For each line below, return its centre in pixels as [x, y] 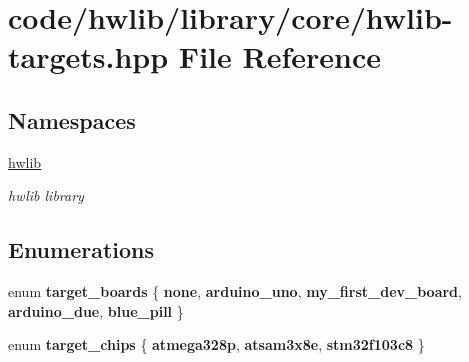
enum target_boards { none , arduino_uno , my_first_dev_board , [235, 291]
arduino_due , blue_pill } [96, 310]
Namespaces [72, 119]
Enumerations [81, 249]
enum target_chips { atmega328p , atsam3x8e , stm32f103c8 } [216, 344]
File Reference [279, 56]
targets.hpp [88, 56]
